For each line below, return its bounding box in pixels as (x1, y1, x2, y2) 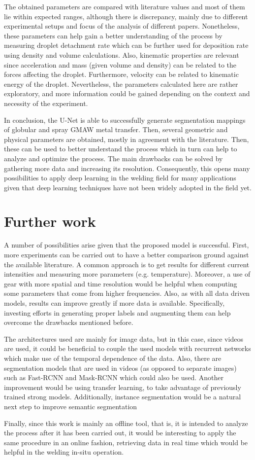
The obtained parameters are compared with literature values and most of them (4, 1, 245, 11)
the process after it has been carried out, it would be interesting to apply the (4, 427, 236, 438)
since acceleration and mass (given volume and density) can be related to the (4, 59, 237, 70)
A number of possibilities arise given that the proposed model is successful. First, (4, 240, 249, 250)
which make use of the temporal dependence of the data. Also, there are (4, 353, 222, 363)
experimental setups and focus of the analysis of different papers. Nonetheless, (4, 21, 240, 31)
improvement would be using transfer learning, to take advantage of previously (4, 382, 241, 392)
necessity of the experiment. (4, 98, 88, 108)
